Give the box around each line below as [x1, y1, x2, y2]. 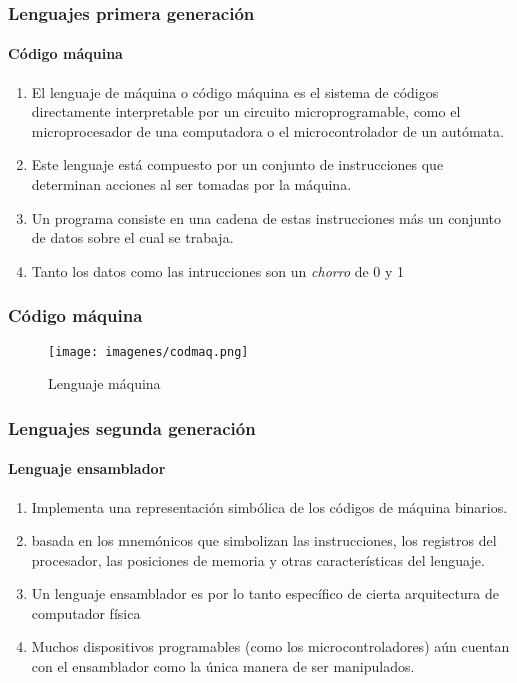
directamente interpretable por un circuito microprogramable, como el [31, 101, 461, 122]
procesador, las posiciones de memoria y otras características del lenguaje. [31, 549, 485, 570]
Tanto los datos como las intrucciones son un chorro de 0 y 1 [31, 260, 405, 281]
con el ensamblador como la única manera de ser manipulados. [31, 656, 415, 677]
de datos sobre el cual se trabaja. [31, 227, 234, 248]
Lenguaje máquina [48, 373, 161, 394]
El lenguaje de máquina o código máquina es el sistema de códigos [31, 81, 439, 102]
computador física [31, 602, 141, 623]
